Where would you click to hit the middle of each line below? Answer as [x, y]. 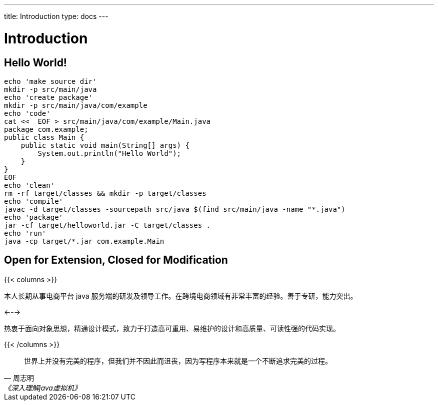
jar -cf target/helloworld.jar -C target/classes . [107, 225]
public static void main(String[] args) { [105, 145]
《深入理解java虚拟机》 [42, 388]
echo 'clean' [29, 185]
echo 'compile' [34, 201]
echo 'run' [25, 233]
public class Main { [44, 137]
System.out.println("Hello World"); [109, 153]
